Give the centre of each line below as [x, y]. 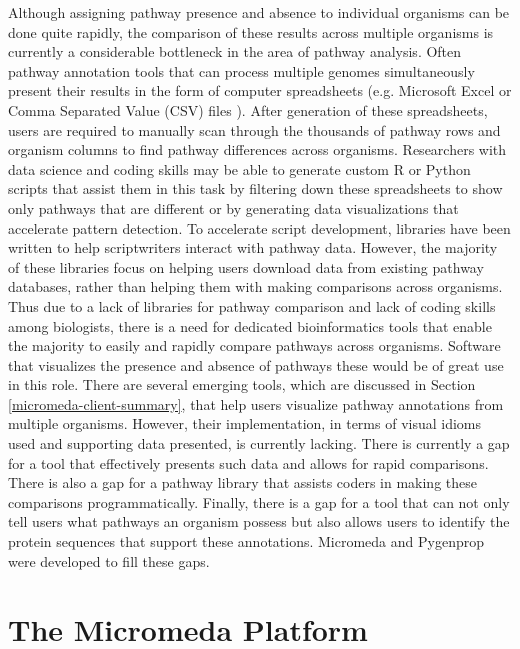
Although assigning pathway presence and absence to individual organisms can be [259, 12]
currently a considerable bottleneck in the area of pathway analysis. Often [235, 51]
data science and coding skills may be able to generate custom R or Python [239, 168]
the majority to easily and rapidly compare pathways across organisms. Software [254, 345]
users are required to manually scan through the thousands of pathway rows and [254, 129]
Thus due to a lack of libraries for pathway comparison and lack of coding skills [252, 305]
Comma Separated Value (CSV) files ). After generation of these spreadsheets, [248, 109]
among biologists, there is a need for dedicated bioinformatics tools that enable [250, 325]
